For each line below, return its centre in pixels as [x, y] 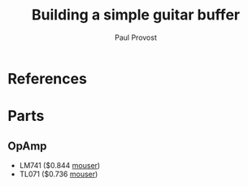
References [47, 78]
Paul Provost [136, 37]
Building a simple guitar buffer [136, 15]
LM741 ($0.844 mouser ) [60, 165]
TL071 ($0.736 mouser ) [59, 174]
